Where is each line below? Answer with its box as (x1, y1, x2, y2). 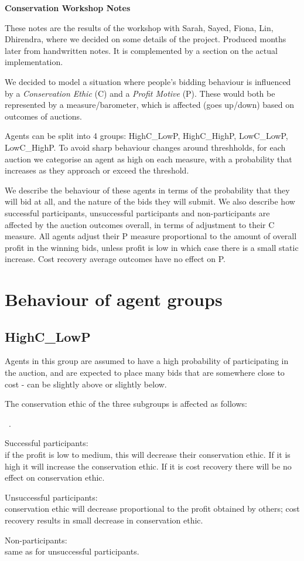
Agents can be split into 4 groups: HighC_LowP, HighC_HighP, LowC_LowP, (5, 130, 288, 142)
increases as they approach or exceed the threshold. (5, 164, 189, 176)
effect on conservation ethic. (5, 471, 105, 484)
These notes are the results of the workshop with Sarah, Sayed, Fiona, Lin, (5, 21, 274, 33)
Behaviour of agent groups (5, 287, 223, 311)
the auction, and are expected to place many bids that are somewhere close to (5, 366, 285, 379)
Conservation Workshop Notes (5, 2, 131, 13)
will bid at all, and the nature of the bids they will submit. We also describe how (5, 195, 295, 208)
